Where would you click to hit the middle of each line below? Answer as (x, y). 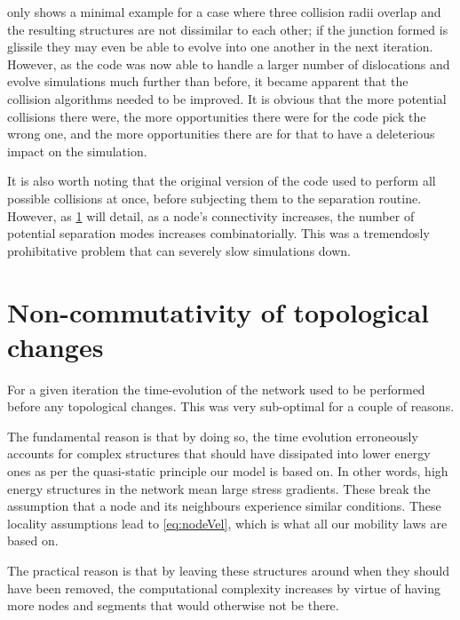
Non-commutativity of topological (218, 311)
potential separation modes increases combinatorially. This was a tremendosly (218, 233)
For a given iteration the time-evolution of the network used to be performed (216, 389)
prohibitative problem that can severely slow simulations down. (179, 250)
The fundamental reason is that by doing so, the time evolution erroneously (213, 436)
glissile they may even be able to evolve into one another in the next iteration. (220, 47)
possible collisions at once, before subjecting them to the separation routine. (214, 198)
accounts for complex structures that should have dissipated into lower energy (219, 453)
